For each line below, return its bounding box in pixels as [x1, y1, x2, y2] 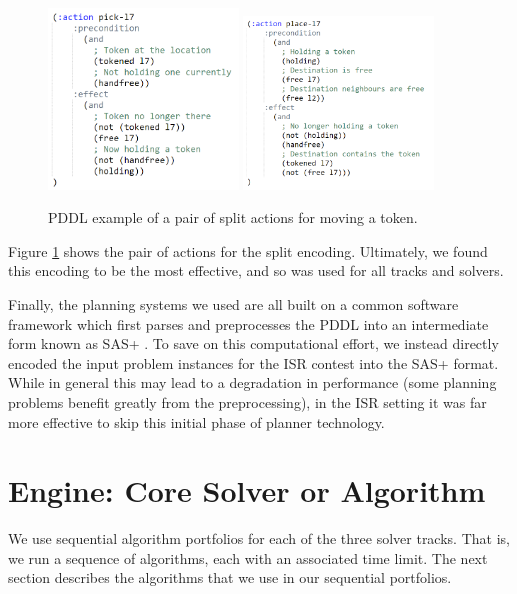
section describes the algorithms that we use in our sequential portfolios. [8, 567, 452, 588]
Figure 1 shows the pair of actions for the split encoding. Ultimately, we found [8, 240, 488, 261]
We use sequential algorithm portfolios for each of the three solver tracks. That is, [8, 528, 510, 549]
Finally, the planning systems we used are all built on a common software [8, 293, 459, 314]
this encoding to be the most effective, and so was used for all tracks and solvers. [8, 260, 504, 281]
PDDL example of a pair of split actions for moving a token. [48, 207, 418, 228]
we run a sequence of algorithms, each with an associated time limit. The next [8, 547, 488, 568]
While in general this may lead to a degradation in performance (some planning [8, 372, 497, 393]
